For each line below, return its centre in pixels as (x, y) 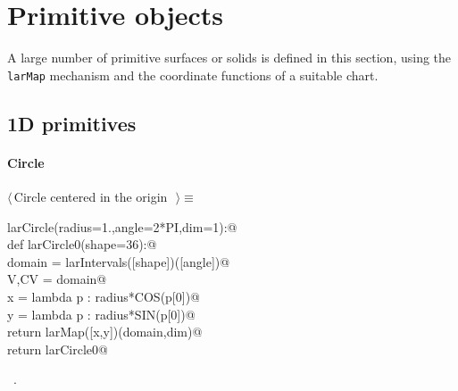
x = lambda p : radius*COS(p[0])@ (104, 296)
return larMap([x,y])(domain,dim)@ (105, 332)
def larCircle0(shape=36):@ (82, 244)
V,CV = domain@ (57, 279)
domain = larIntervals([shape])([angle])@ (119, 261)
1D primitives (72, 123)
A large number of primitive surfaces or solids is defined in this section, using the (229, 58)
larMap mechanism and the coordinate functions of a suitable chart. (193, 75)
